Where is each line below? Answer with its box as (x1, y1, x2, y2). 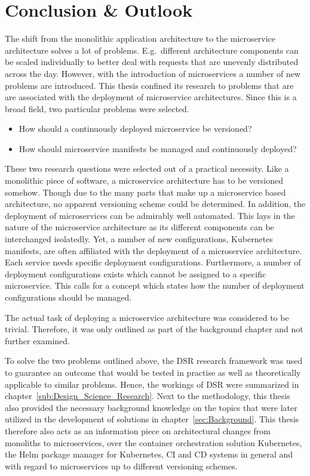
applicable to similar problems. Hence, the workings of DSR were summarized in (5, 378, 299, 390)
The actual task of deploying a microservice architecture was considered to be (5, 311, 289, 323)
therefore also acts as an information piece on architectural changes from (5, 424, 271, 437)
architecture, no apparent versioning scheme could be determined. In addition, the (5, 197, 306, 210)
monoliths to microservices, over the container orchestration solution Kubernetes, (5, 436, 302, 449)
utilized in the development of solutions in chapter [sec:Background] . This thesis (5, 413, 299, 425)
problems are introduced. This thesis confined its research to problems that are (5, 79, 294, 91)
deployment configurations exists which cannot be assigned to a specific (5, 267, 266, 280)
